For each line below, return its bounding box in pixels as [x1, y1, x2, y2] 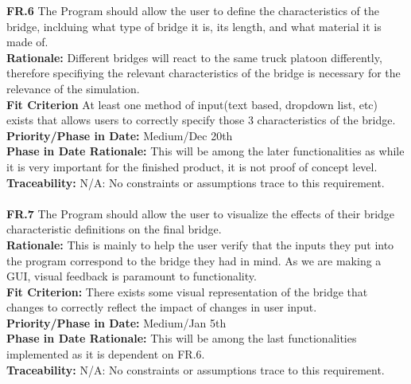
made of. [6, 33, 48, 50]
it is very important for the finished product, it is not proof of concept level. [6, 158, 378, 174]
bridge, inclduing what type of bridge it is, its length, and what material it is [6, 18, 382, 34]
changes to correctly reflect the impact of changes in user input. [6, 299, 317, 315]
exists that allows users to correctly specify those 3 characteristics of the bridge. [6, 112, 396, 128]
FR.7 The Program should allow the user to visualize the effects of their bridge [6, 205, 395, 221]
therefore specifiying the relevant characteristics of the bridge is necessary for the [6, 65, 401, 81]
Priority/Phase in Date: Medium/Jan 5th [6, 314, 227, 331]
